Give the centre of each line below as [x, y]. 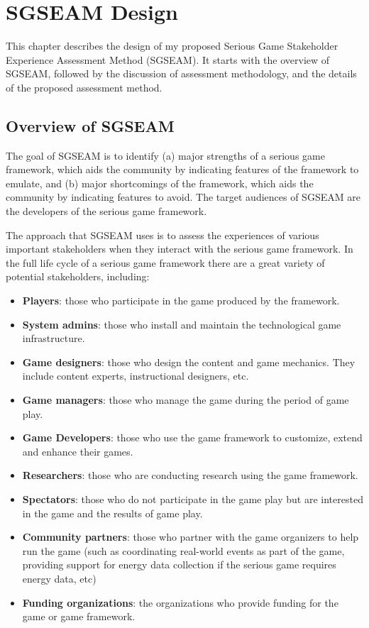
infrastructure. [54, 338]
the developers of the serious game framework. [106, 211]
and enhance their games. [78, 451]
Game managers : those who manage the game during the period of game [186, 400]
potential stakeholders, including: [78, 276]
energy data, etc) [59, 578]
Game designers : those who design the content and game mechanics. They [189, 362]
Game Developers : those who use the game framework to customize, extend [192, 437]
